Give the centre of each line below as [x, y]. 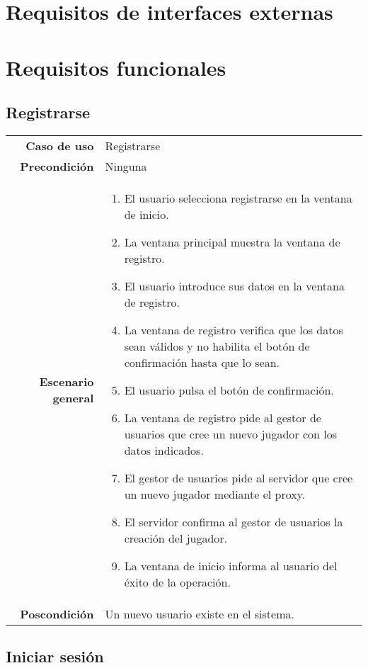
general [73, 398]
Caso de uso [60, 145]
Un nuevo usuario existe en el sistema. [200, 613]
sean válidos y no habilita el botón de [217, 346]
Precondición [57, 166]
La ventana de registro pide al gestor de [223, 417]
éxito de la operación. [177, 582]
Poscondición [57, 613]
